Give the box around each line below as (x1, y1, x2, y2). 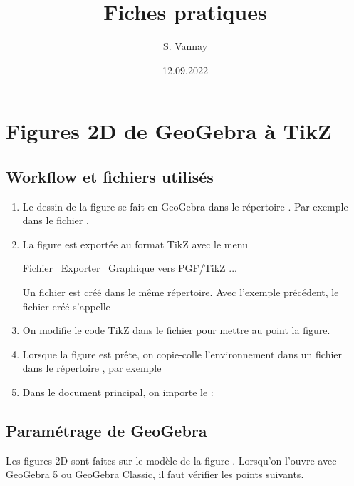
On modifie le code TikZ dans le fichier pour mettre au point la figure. (22, 323, 330, 338)
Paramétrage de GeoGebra (6, 420, 207, 442)
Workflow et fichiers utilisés (6, 165, 214, 187)
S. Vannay (162, 39, 208, 54)
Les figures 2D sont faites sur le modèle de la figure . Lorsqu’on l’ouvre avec (6, 452, 337, 467)
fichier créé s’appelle (22, 298, 110, 313)
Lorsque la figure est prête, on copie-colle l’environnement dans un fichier (22, 346, 343, 361)
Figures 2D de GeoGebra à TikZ (6, 116, 332, 146)
